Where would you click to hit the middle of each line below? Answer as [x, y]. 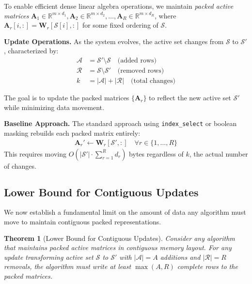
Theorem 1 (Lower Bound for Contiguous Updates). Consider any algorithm [119, 238]
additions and [180, 257]
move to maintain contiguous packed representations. [83, 221]
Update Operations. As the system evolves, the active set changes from [114, 41]
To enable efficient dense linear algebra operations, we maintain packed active [119, 6]
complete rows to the [207, 266]
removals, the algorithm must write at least [68, 266]
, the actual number [219, 153]
